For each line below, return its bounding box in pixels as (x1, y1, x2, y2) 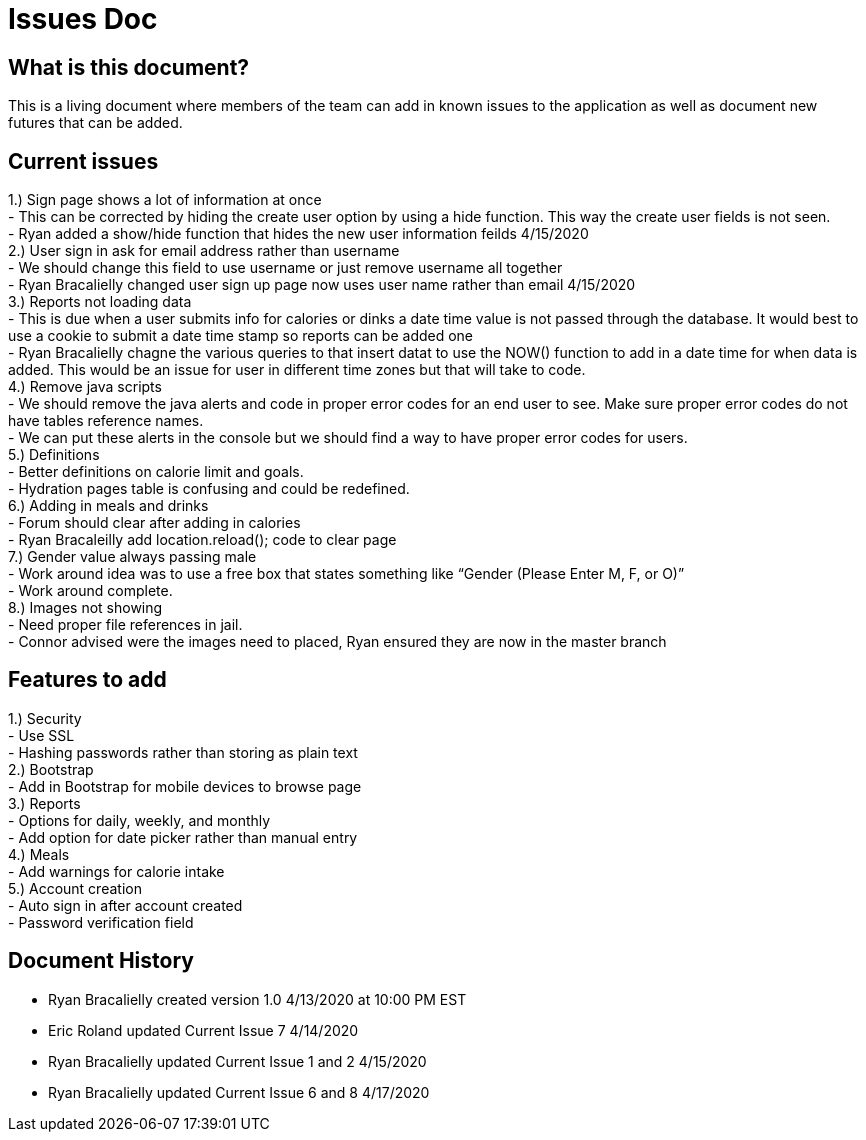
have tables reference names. (8, 412, 204, 430)
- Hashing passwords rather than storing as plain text (8, 743, 358, 761)
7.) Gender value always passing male (8, 548, 257, 566)
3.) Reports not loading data (8, 293, 192, 311)
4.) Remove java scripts (8, 378, 162, 396)
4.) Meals (8, 845, 70, 863)
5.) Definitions (8, 446, 100, 464)
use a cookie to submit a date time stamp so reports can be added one (8, 327, 474, 345)
